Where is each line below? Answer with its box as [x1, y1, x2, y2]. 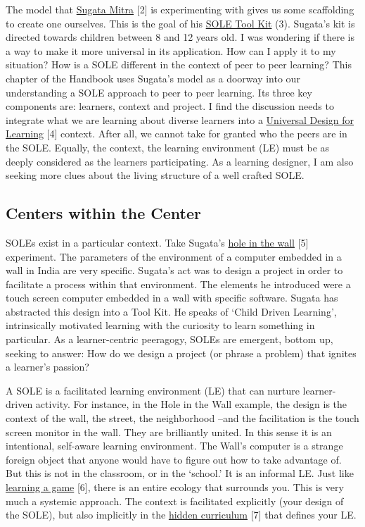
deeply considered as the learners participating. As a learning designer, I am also [6, 154, 354, 168]
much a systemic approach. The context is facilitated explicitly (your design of [6, 493, 344, 508]
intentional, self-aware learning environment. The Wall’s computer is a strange [6, 438, 343, 453]
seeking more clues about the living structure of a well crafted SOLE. [6, 168, 305, 182]
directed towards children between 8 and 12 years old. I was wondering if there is [6, 30, 354, 44]
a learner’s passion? [6, 359, 89, 374]
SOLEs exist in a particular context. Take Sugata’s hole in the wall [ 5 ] [6, 235, 309, 249]
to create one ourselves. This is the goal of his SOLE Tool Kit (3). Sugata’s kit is [6, 15, 355, 30]
